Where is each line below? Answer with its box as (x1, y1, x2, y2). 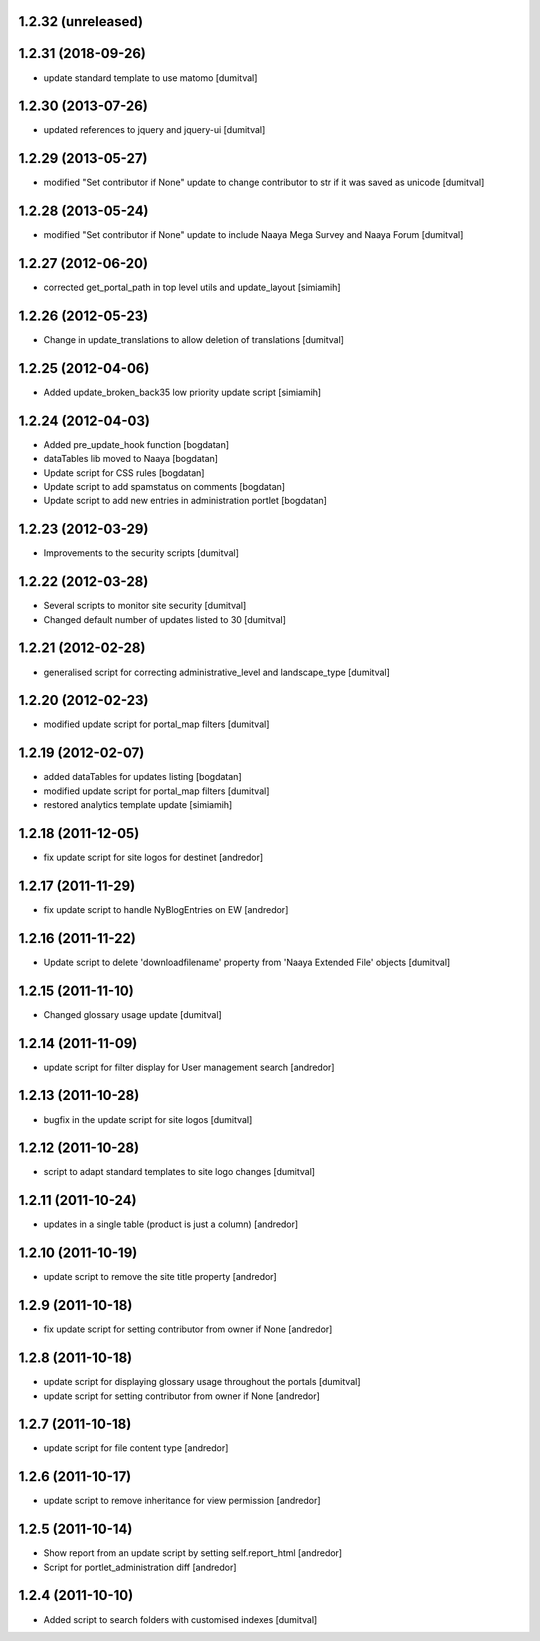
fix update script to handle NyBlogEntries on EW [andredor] (43, 903, 289, 915)
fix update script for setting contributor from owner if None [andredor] (43, 1323, 333, 1335)
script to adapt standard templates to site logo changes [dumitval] (43, 1166, 315, 1178)
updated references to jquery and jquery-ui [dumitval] (43, 124, 266, 136)
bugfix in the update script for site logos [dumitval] (43, 1113, 253, 1125)
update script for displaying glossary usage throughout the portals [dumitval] (43, 1376, 361, 1388)
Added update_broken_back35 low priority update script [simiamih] (43, 386, 322, 398)
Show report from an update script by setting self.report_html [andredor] (43, 1547, 343, 1559)
